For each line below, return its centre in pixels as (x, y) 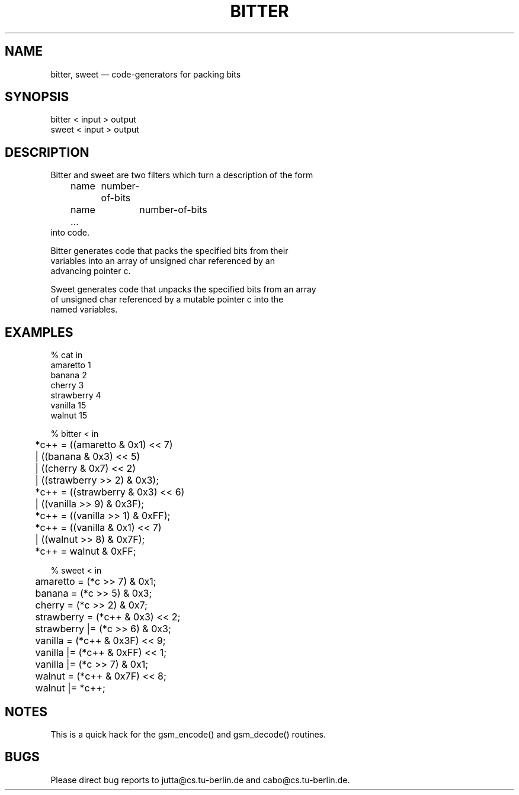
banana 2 (69, 375)
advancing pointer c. (91, 271)
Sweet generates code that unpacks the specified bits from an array (183, 289)
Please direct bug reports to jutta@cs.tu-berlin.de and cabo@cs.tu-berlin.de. (200, 780)
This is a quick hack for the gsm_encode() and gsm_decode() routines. (188, 734)
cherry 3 (67, 385)
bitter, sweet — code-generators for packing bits (146, 74)
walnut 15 (69, 416)
